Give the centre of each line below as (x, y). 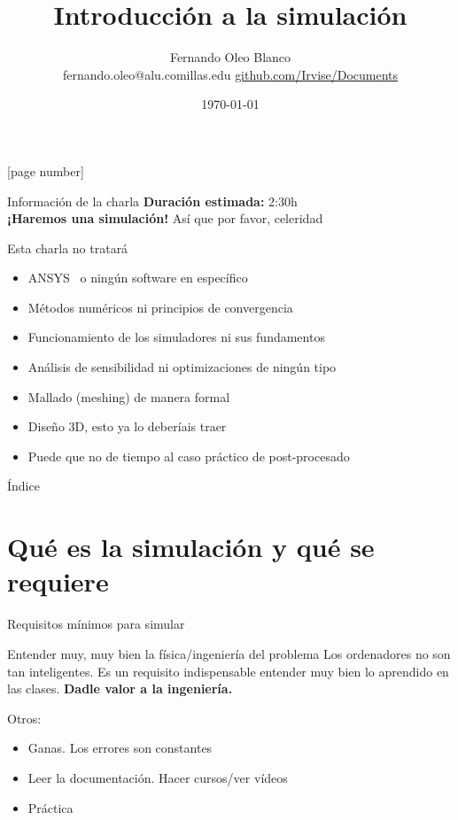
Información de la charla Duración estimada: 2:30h (152, 201)
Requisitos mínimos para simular (96, 624)
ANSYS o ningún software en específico (138, 278)
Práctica (50, 807)
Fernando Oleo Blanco (230, 57)
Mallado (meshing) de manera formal (129, 396)
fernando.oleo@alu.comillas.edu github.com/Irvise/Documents (230, 74)
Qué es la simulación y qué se (191, 547)
